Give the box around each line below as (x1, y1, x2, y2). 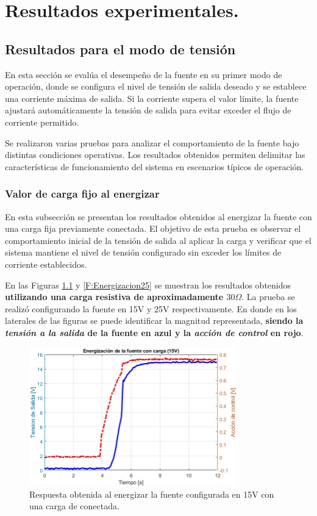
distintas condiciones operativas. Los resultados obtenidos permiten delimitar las (5, 148, 305, 161)
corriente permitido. (5, 115, 79, 128)
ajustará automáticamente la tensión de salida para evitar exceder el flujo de (5, 104, 291, 116)
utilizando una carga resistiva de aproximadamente (5, 290, 224, 303)
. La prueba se (241, 290, 295, 303)
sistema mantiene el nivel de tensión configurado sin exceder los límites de (5, 246, 282, 259)
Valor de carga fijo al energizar (5, 186, 160, 201)
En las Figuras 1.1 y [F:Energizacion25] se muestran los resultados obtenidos (5, 278, 291, 291)
